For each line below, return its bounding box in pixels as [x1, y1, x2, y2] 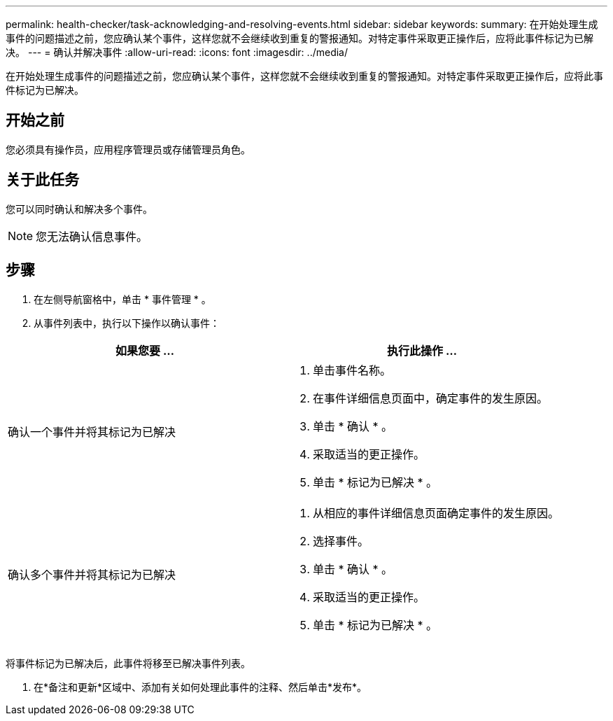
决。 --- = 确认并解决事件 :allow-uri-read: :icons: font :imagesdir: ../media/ [6, 46, 348, 58]
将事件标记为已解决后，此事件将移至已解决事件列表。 [6, 657, 251, 669]
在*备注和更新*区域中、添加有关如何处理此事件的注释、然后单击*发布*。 [34, 680, 367, 693]
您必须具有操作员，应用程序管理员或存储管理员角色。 [6, 143, 251, 155]
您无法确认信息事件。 [36, 229, 148, 244]
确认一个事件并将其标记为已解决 [8, 424, 176, 439]
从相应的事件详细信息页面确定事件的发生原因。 [313, 505, 560, 520]
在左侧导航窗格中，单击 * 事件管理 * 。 [34, 293, 211, 305]
